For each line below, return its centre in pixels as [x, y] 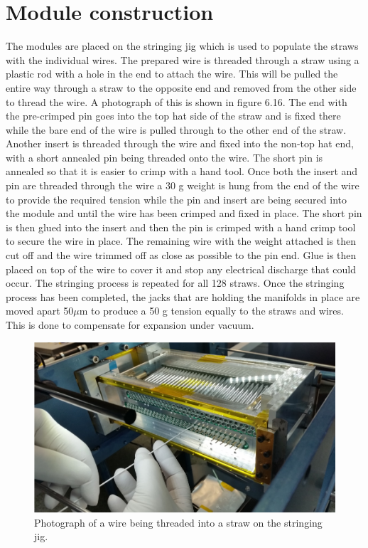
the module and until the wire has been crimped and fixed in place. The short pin [184, 213]
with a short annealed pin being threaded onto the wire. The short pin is [164, 157]
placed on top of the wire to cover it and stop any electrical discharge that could [181, 269]
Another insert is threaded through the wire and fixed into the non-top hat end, [180, 143]
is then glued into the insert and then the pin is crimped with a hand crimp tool [181, 227]
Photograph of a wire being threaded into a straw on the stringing [178, 522]
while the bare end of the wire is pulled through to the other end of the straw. [176, 129]
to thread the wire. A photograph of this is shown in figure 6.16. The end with [177, 101]
